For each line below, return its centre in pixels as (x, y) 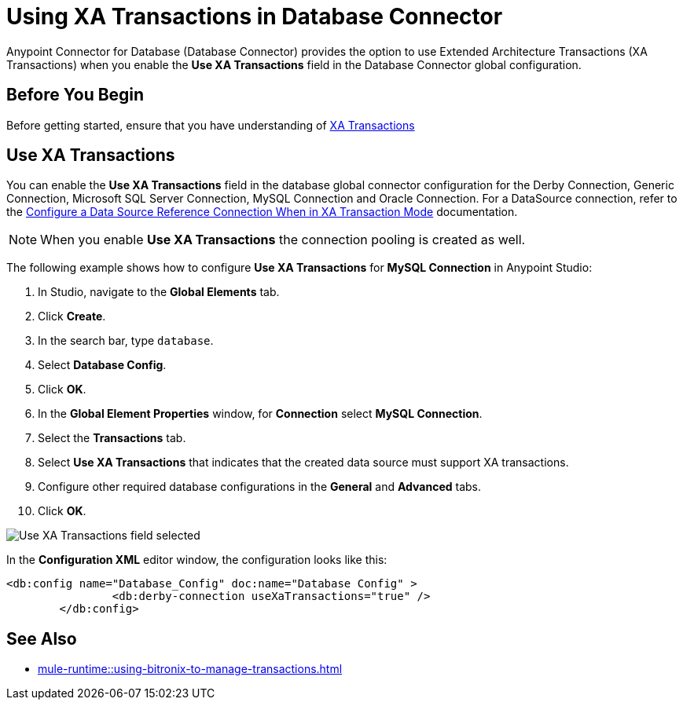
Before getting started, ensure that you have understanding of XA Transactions (211, 125)
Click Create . (72, 316)
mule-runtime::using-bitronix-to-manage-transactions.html (190, 669)
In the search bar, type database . (126, 341)
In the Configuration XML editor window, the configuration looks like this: (197, 560)
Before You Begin (75, 95)
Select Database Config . (102, 365)
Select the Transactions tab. (112, 438)
